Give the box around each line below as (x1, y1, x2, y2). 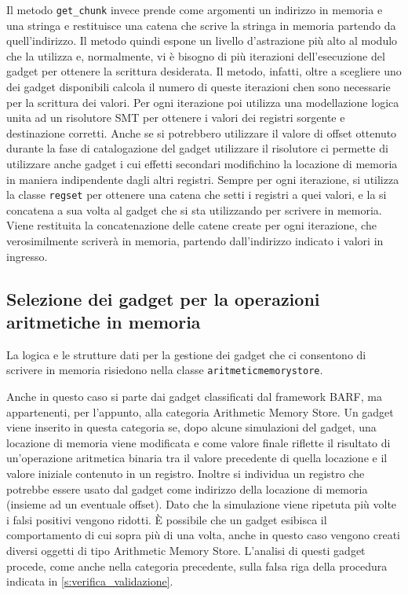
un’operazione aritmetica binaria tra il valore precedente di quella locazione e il (6, 450, 388, 466)
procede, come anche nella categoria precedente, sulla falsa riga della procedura (6, 557, 388, 574)
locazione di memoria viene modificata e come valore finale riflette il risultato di (6, 434, 391, 450)
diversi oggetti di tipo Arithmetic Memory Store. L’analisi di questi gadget (6, 542, 366, 558)
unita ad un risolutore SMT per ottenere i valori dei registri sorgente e (6, 109, 345, 126)
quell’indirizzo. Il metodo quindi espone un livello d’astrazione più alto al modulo (6, 32, 398, 49)
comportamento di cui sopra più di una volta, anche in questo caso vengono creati (6, 527, 401, 543)
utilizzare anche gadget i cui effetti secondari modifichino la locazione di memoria (6, 156, 398, 171)
